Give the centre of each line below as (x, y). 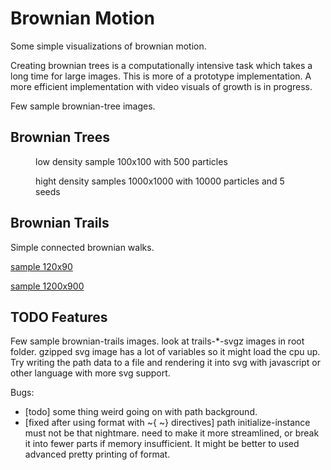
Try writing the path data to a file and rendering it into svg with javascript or (165, 363)
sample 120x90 (41, 266)
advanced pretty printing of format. (97, 454)
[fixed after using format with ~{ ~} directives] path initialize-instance (167, 423)
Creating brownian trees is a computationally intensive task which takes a (161, 65)
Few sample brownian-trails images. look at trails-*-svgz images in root (157, 341)
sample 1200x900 (47, 286)
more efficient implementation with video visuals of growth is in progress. (161, 86)
